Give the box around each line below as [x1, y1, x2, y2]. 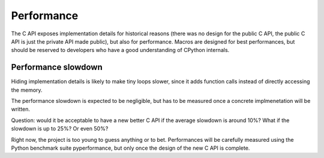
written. [11, 105, 30, 113]
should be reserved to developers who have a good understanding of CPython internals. [11, 47, 230, 54]
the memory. [11, 86, 43, 93]
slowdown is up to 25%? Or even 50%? [11, 125, 109, 132]
